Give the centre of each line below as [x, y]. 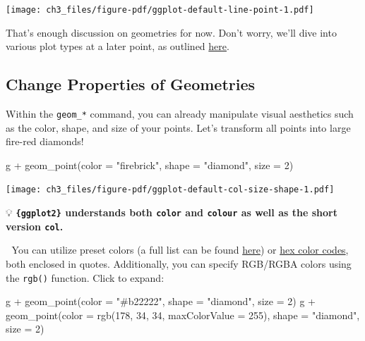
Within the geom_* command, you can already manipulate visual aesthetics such [180, 114]
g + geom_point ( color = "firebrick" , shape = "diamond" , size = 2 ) [150, 165]
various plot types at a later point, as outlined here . [118, 46]
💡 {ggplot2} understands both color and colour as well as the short [172, 212]
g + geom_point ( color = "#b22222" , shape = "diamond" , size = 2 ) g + [161, 301]
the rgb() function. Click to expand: [85, 277]
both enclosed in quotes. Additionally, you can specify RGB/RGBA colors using [179, 264]
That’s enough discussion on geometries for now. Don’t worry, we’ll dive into [171, 32]
